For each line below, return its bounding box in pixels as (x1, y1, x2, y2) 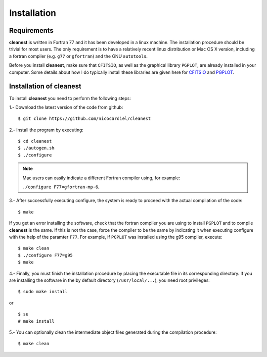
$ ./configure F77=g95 (18, 253, 73, 258)
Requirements (9, 26, 54, 35)
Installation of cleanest (9, 82, 82, 91)
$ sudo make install (18, 289, 68, 295)
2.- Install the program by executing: (9, 127, 84, 133)
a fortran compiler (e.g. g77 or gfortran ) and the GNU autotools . (9, 53, 148, 59)
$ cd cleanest (18, 139, 52, 144)
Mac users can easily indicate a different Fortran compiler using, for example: (22, 175, 180, 181)
